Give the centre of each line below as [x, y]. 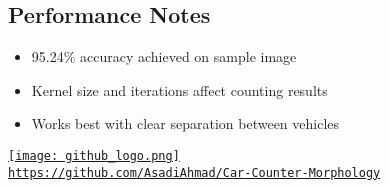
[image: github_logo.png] [94, 155]
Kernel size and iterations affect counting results [179, 89]
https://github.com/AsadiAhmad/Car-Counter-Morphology [194, 172]
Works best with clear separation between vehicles [185, 123]
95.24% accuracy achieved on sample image [164, 56]
